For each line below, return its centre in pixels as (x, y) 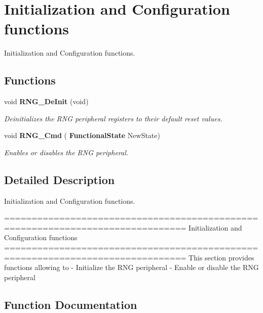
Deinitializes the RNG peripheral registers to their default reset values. (113, 118)
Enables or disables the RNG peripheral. (66, 152)
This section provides (221, 257)
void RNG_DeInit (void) (46, 101)
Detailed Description (60, 179)
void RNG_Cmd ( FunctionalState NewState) (82, 135)
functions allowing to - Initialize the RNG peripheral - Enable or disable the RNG (131, 267)
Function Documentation (71, 304)
